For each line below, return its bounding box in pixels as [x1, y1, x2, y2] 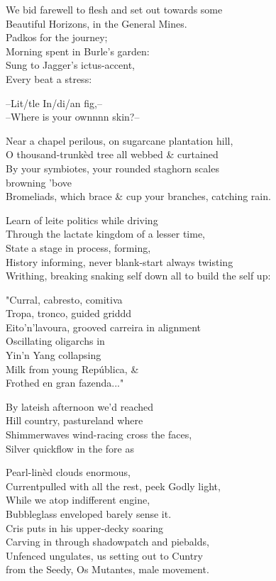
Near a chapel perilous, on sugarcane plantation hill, [6, 133, 233, 148]
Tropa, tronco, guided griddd [6, 306, 132, 321]
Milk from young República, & [6, 361, 139, 376]
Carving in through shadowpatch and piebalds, [6, 534, 209, 549]
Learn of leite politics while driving [6, 212, 158, 227]
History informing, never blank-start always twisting [6, 254, 233, 269]
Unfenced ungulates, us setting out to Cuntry [6, 548, 203, 563]
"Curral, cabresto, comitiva [6, 292, 123, 306]
